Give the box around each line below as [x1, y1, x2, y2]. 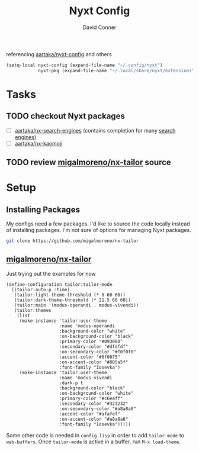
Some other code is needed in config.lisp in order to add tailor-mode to [6, 431, 185, 439]
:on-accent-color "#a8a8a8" [59, 416, 129, 422]
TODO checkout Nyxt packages [6, 111, 126, 121]
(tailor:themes [14, 307, 52, 313]
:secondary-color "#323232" [59, 401, 129, 407]
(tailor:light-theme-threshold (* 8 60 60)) [14, 292, 126, 298]
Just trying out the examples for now [6, 270, 96, 277]
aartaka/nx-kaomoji [14, 140, 63, 147]
